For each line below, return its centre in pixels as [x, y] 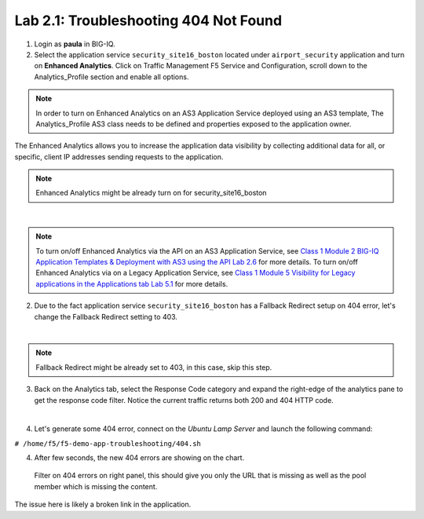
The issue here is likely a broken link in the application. [103, 504]
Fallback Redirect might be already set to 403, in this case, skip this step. [154, 367]
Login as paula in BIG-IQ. [75, 44]
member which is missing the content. [96, 486]
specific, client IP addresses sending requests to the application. [119, 156]
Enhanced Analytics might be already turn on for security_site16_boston [151, 193]
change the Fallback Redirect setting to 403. [106, 316]
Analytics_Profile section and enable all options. [111, 77]
